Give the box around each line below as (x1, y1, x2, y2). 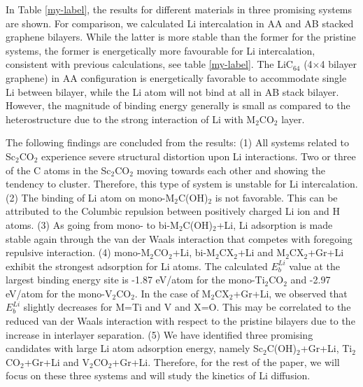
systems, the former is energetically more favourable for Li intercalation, (6, 43, 315, 57)
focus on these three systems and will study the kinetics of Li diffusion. (6, 368, 311, 383)
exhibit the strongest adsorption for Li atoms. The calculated (6, 258, 268, 273)
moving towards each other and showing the (136, 162, 325, 177)
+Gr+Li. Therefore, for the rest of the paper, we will (112, 354, 340, 369)
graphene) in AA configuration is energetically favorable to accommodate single (6, 70, 347, 85)
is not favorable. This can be (215, 190, 338, 204)
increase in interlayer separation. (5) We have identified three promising (6, 327, 313, 342)
